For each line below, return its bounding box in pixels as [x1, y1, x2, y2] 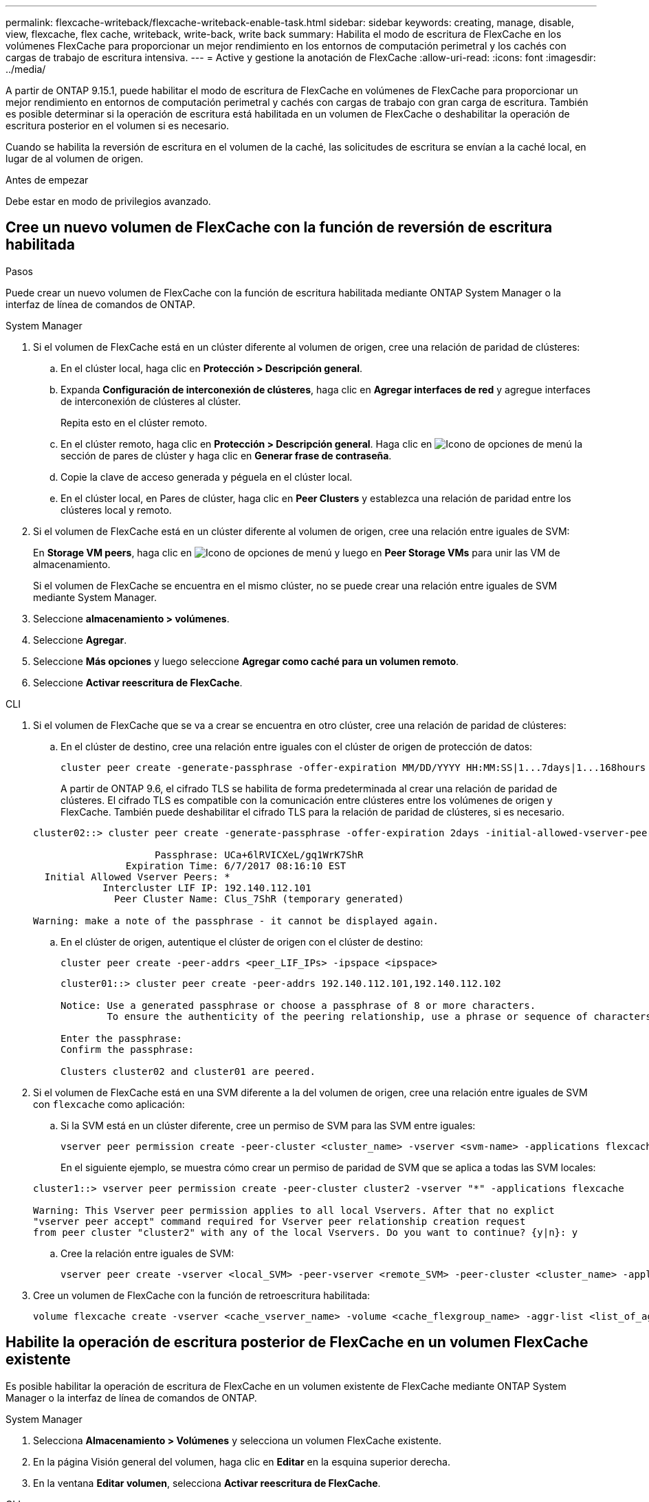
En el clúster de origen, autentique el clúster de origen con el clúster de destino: [60, 935, 423, 948]
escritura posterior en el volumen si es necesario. [5, 120, 230, 131]
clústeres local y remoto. [60, 503, 172, 516]
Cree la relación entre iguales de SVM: [60, 1247, 234, 1259]
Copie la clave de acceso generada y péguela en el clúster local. [60, 470, 353, 483]
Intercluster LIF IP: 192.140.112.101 [102, 882, 311, 893]
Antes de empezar [5, 174, 89, 186]
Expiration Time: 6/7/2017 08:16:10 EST [125, 860, 346, 871]
